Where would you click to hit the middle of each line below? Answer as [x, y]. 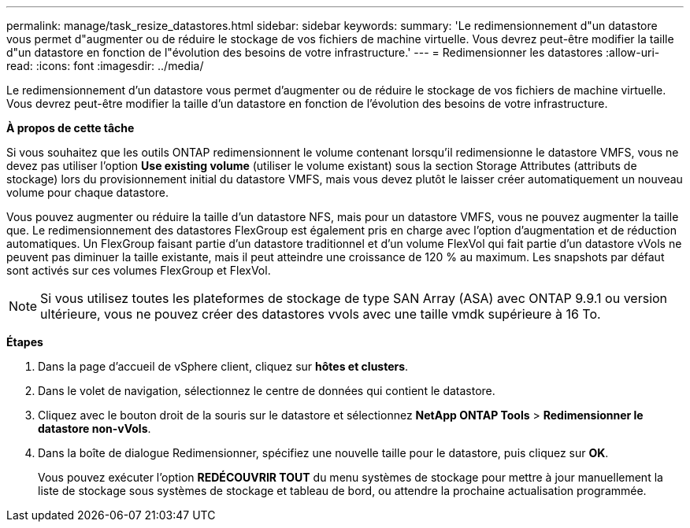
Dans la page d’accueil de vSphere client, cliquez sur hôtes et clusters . [223, 366]
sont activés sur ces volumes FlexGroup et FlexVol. [139, 270]
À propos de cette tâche [70, 128]
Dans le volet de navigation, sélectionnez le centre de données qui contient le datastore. [267, 391]
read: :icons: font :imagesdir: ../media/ [105, 66]
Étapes [25, 342]
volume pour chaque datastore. [87, 192]
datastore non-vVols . [95, 428]
